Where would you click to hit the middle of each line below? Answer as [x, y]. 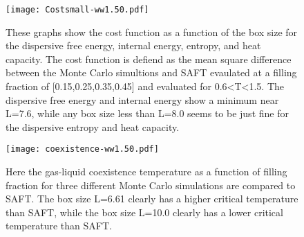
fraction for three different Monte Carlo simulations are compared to [151, 185]
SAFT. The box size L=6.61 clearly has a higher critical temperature [152, 199]
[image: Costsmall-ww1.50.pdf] [77, 10]
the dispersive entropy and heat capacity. [93, 126]
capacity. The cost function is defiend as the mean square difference [149, 59]
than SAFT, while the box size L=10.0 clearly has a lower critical [144, 212]
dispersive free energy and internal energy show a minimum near [142, 99]
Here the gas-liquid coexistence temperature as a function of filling [146, 172]
